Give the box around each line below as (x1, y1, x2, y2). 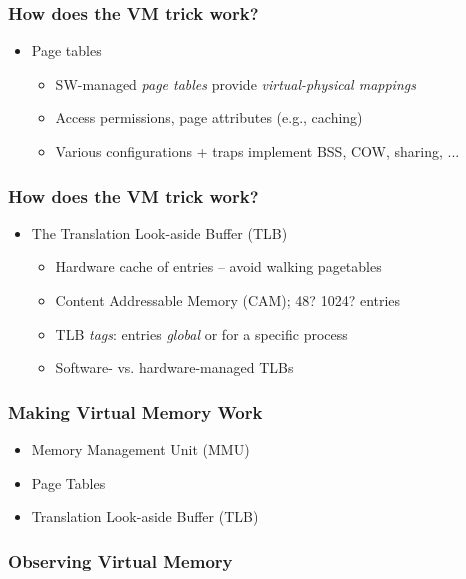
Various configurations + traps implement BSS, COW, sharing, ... (55, 141, 460, 161)
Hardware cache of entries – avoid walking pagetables (55, 256, 382, 277)
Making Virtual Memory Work (8, 399, 263, 424)
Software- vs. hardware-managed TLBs (55, 357, 294, 378)
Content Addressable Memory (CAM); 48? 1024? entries (55, 290, 401, 310)
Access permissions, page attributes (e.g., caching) (55, 107, 363, 128)
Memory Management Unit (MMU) (31, 439, 250, 459)
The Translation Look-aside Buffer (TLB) (31, 222, 288, 243)
